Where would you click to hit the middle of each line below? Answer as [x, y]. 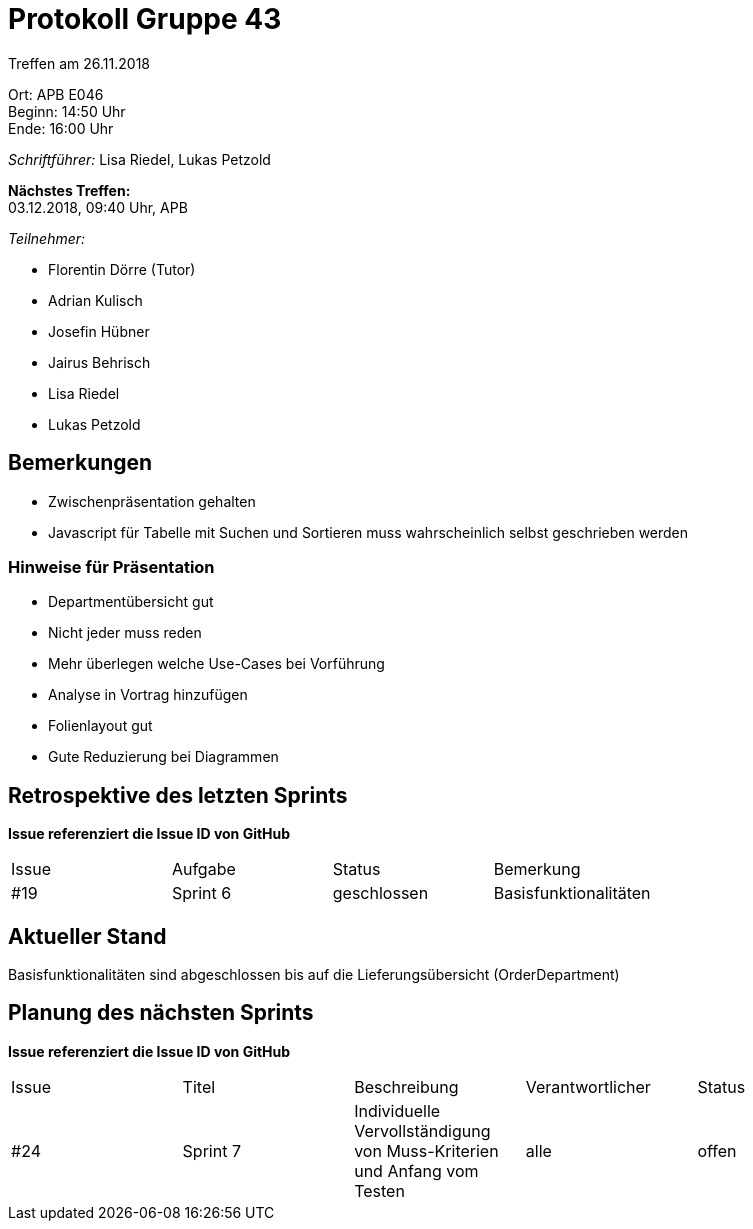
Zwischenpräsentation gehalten [152, 501]
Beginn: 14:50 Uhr [67, 111]
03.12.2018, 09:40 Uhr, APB [98, 207]
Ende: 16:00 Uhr [61, 128]
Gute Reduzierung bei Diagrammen [163, 757]
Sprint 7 [211, 1150]
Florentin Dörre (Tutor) [122, 269]
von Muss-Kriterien [426, 1150]
